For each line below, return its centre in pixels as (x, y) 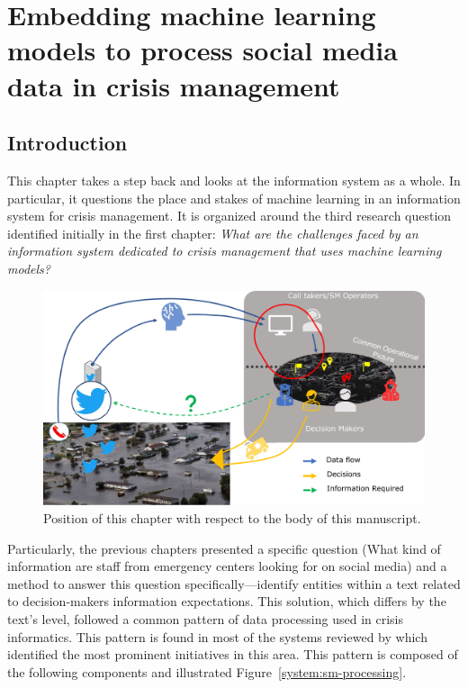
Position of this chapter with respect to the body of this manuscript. (232, 518)
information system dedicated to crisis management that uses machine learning (225, 251)
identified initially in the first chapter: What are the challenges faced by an (213, 233)
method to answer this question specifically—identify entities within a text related (234, 583)
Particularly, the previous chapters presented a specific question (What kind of (224, 548)
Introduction (67, 143)
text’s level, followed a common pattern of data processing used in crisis (205, 618)
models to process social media (202, 50)
